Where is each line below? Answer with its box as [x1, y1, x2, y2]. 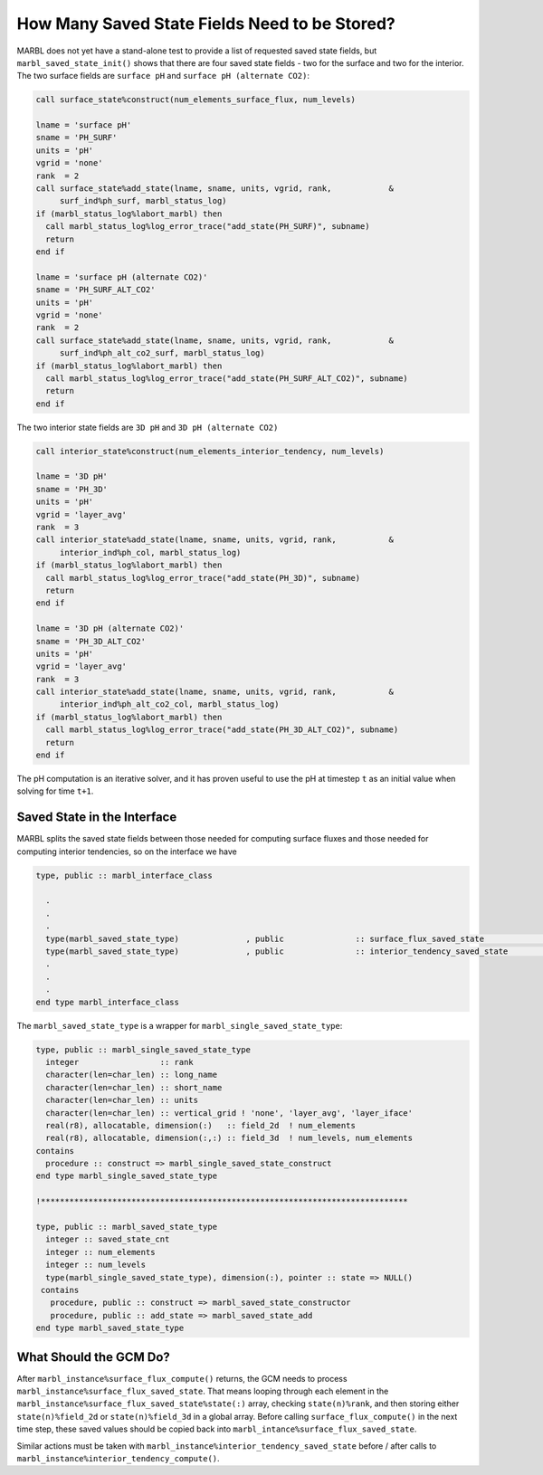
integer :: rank [45, 1057, 194, 1067]
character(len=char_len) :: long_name [45, 1070, 217, 1080]
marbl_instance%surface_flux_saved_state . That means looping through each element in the [16, 1385, 389, 1397]
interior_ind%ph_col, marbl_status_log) [59, 547, 242, 557]
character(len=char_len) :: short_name [45, 1082, 223, 1092]
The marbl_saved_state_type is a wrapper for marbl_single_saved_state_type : [16, 1020, 343, 1031]
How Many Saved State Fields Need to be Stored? [16, 14, 395, 33]
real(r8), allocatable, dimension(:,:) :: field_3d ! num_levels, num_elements [45, 1133, 414, 1144]
